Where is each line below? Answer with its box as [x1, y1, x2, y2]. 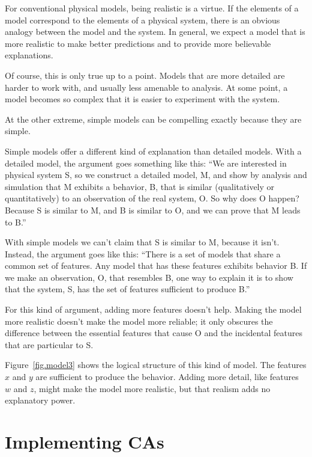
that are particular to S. [5, 338, 94, 351]
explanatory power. [5, 394, 76, 406]
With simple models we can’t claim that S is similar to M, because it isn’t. [5, 236, 280, 248]
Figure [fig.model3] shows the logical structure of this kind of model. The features [5, 358, 307, 371]
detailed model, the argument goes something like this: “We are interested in [5, 156, 287, 169]
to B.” [5, 215, 26, 228]
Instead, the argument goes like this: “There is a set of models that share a [5, 247, 281, 260]
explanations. [5, 49, 53, 61]
